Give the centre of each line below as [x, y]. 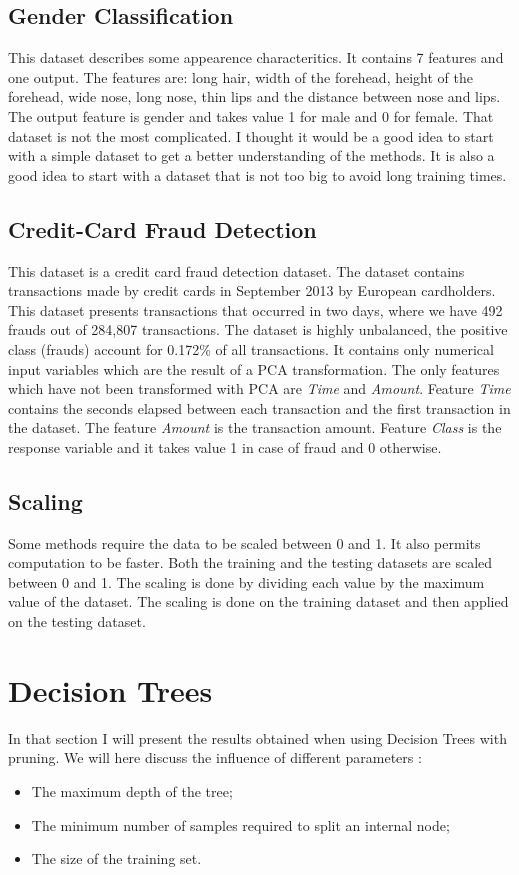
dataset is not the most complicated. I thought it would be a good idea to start [251, 135]
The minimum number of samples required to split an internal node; [240, 824]
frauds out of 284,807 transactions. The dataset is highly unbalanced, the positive [258, 329]
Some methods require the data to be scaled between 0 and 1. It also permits [244, 542]
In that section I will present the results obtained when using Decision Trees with [257, 737]
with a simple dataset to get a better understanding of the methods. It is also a [251, 155]
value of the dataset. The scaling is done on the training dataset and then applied [258, 601]
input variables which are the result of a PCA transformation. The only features [254, 368]
